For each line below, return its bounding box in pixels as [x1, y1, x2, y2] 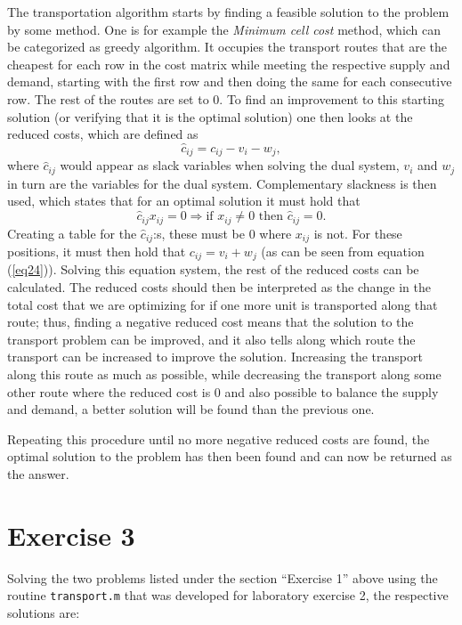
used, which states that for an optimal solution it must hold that [7, 191, 361, 210]
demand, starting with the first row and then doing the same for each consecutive [7, 72, 452, 91]
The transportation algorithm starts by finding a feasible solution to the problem [7, 3, 450, 20]
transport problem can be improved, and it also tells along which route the [7, 329, 416, 348]
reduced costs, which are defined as [7, 125, 199, 143]
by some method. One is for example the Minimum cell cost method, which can [7, 20, 442, 38]
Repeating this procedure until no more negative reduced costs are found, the [7, 429, 430, 448]
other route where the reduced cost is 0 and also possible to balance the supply [7, 382, 439, 401]
